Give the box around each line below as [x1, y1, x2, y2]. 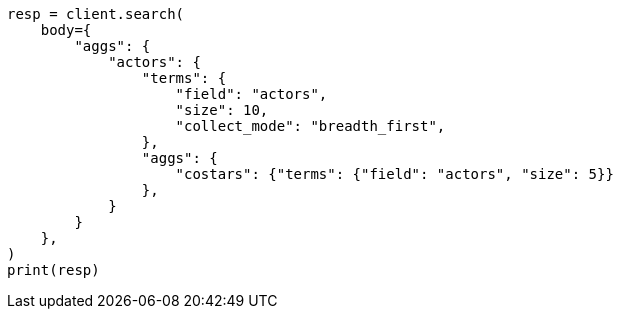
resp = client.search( [7, 6, 185, 22]
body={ [40, 22, 92, 38]
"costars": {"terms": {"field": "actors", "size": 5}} [175, 166, 614, 182]
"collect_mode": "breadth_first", [175, 118, 446, 134]
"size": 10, [175, 102, 269, 118]
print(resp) [7, 262, 100, 278]
